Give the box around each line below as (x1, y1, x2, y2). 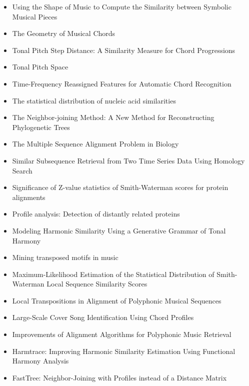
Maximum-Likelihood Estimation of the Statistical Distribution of (12, 268, 214, 279)
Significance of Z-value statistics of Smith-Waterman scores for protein (12, 182, 228, 192)
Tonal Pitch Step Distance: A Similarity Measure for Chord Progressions (12, 44, 235, 55)
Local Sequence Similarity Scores (46, 278, 147, 289)
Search (12, 165, 32, 175)
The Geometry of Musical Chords (12, 28, 115, 38)
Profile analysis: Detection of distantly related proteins (12, 208, 180, 219)
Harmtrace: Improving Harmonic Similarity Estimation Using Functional (12, 345, 235, 356)
